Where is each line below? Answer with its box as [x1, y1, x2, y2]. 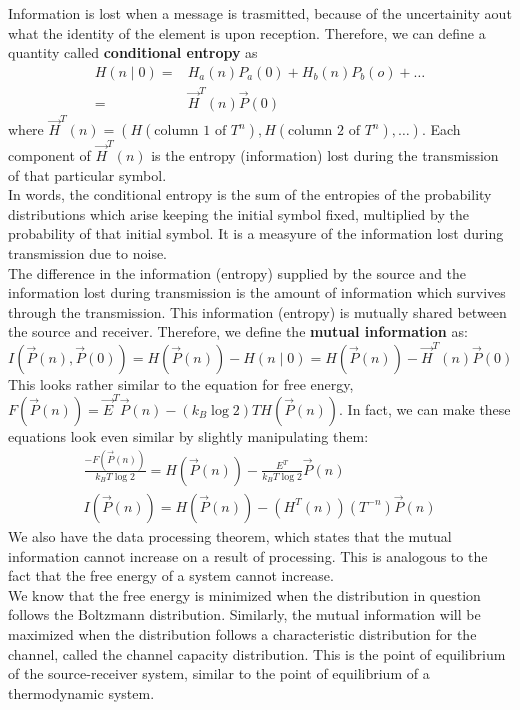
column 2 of [288, 124, 360, 139]
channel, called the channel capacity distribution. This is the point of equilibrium [8, 643, 506, 664]
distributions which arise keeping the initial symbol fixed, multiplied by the [8, 203, 469, 224]
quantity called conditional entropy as [8, 42, 258, 63]
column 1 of [154, 124, 227, 139]
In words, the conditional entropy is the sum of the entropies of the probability [8, 184, 492, 205]
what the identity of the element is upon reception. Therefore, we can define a [8, 22, 486, 43]
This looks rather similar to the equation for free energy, [8, 373, 354, 394]
